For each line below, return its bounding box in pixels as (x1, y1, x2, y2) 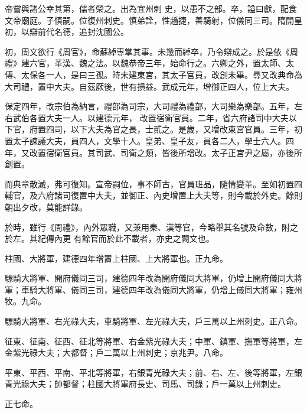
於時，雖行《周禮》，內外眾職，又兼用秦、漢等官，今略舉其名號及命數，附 (5, 220, 290, 233)
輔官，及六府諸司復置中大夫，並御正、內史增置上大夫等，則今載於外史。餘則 (5, 189, 302, 201)
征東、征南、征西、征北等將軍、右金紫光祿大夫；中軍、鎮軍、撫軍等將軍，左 (5, 334, 302, 347)
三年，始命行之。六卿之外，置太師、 (145, 57, 286, 69)
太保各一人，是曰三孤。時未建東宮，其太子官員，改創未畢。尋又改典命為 (21, 68, 302, 80)
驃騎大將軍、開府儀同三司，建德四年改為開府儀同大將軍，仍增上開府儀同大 (5, 272, 294, 284)
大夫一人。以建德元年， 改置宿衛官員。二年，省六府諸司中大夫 (45, 111, 289, 123)
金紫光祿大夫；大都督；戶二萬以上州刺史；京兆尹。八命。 (5, 346, 228, 359)
